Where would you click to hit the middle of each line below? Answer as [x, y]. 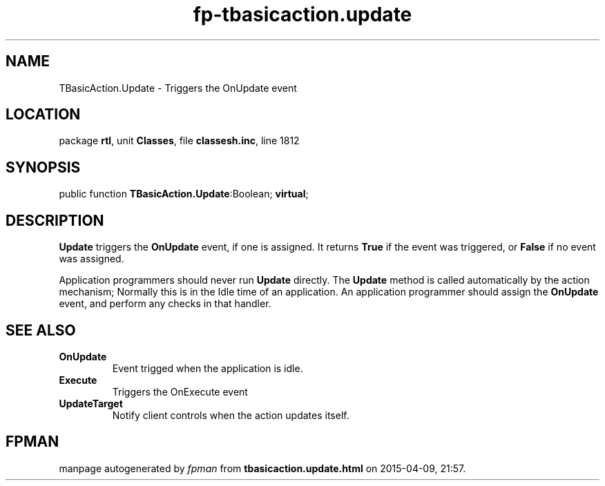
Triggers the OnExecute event [180, 391]
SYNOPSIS [43, 167]
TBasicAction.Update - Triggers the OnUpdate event [178, 88]
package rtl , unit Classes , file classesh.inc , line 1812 [179, 141]
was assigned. [92, 259]
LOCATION [43, 115]
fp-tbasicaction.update [302, 14]
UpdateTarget [91, 403]
